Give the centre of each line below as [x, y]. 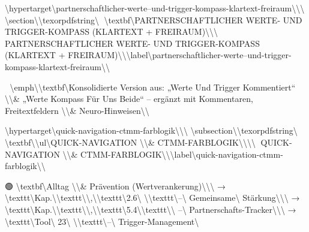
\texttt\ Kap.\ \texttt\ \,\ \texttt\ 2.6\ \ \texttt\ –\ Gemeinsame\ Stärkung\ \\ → [152, 198]
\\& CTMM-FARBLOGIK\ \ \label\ [129, 154]
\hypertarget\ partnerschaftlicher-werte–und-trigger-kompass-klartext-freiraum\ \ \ [155, 8]
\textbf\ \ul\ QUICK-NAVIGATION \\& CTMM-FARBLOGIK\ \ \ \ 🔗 [131, 142]
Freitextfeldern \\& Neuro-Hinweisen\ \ [77, 110]
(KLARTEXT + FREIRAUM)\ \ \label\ [79, 55]
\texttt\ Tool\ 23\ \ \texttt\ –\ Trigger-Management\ [102, 221]
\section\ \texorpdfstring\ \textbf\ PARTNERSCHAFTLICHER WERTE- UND [154, 19]
